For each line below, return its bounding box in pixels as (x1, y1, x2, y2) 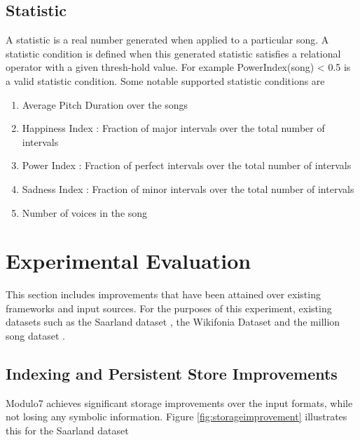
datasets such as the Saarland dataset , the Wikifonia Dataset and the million (6, 314, 340, 329)
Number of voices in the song (22, 205, 148, 220)
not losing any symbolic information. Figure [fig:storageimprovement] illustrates (6, 409, 347, 424)
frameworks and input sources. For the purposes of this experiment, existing (6, 300, 332, 315)
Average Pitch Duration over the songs (22, 97, 188, 112)
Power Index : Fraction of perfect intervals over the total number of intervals (22, 158, 352, 173)
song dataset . (6, 328, 65, 343)
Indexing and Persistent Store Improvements (6, 363, 338, 385)
